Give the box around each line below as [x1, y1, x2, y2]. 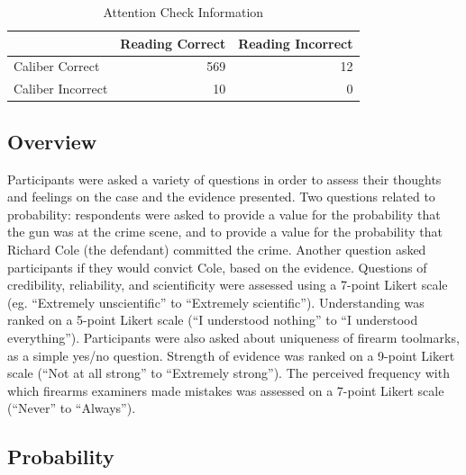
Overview [7, 127, 97, 155]
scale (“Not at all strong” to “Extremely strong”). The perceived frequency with [7, 363, 450, 382]
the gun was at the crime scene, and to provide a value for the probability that [7, 222, 443, 241]
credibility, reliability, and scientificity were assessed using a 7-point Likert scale [7, 275, 448, 294]
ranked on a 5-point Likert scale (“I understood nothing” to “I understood [7, 310, 418, 329]
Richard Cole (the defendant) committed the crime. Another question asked [7, 239, 426, 258]
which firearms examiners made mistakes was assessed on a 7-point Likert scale [7, 381, 444, 399]
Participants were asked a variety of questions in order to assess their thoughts [7, 169, 442, 188]
